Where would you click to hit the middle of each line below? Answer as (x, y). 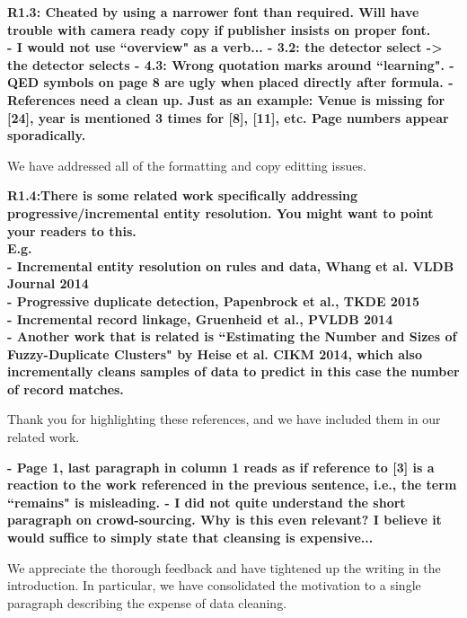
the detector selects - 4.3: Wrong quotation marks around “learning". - (231, 64)
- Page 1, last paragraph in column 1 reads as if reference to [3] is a (221, 467)
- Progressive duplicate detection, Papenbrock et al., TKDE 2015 (214, 300)
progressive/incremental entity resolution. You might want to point (220, 212)
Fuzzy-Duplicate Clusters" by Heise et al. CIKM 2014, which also (215, 353)
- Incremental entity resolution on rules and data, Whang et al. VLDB (231, 265)
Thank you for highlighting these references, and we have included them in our (224, 419)
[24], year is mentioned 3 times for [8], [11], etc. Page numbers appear (228, 117)
